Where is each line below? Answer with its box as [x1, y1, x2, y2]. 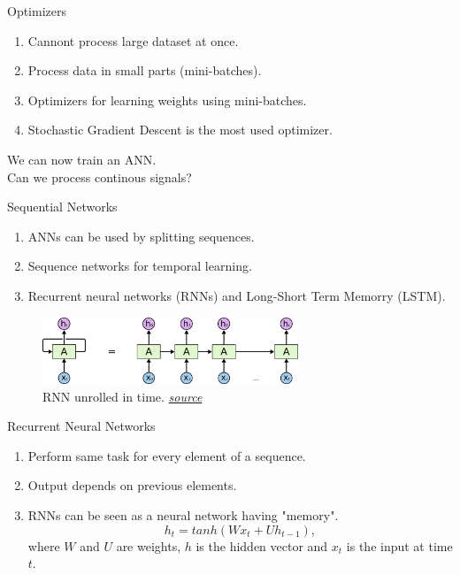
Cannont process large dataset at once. [27, 31, 239, 50]
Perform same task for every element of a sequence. [27, 446, 306, 464]
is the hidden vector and [195, 536, 328, 555]
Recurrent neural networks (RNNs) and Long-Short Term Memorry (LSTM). [27, 286, 446, 304]
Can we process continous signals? [7, 167, 192, 186]
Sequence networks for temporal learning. [27, 257, 252, 275]
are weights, [116, 536, 181, 555]
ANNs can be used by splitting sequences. [27, 226, 255, 245]
